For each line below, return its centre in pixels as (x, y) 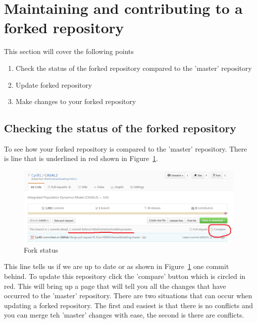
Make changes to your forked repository (76, 101)
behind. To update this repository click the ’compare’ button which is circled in (125, 276)
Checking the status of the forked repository (120, 128)
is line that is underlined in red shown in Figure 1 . (81, 158)
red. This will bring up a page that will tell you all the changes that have (115, 286)
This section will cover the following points (69, 51)
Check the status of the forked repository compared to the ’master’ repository (134, 68)
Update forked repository (54, 84)
